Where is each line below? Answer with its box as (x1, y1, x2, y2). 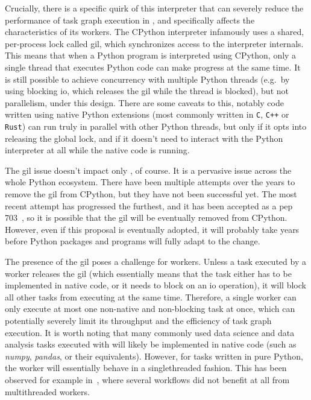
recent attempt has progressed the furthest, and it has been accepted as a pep (5, 199, 293, 212)
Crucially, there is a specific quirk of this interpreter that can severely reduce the (5, 2, 304, 14)
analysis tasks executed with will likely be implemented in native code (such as (5, 338, 297, 351)
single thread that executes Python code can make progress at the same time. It (5, 60, 301, 73)
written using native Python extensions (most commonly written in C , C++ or (5, 108, 289, 121)
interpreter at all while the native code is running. (5, 144, 190, 156)
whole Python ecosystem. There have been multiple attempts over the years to (5, 176, 295, 188)
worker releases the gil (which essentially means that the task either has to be (5, 267, 292, 279)
